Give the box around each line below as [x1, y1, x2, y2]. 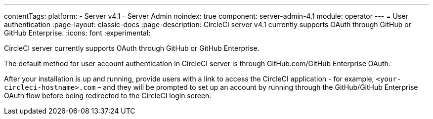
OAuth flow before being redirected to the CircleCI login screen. [4, 91, 212, 100]
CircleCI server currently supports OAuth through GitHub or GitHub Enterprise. [4, 44, 260, 52]
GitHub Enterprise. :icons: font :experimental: [4, 29, 151, 37]
